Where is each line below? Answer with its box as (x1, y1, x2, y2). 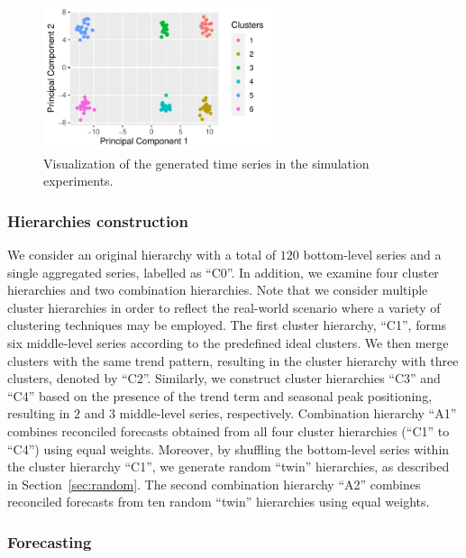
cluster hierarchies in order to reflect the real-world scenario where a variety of (7, 297, 441, 316)
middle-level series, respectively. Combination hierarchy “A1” (119, 404, 457, 423)
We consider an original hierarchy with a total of (7, 244, 277, 263)
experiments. (43, 171, 114, 190)
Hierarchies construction (7, 209, 188, 232)
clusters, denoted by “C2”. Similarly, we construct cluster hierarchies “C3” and (7, 369, 441, 388)
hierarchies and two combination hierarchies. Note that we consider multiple (7, 280, 428, 299)
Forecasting (7, 530, 92, 553)
